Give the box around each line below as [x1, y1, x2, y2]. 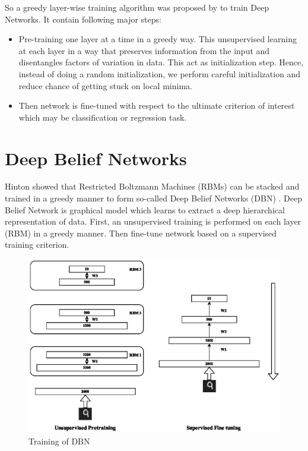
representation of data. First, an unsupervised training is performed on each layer [5, 215, 301, 228]
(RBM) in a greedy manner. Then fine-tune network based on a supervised [5, 226, 277, 239]
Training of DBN [28, 434, 90, 447]
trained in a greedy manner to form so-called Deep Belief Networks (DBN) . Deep [5, 192, 302, 204]
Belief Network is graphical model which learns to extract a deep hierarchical [5, 203, 285, 216]
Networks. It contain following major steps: [5, 12, 161, 25]
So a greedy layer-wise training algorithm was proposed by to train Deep [5, 1, 269, 13]
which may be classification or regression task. [18, 111, 187, 123]
